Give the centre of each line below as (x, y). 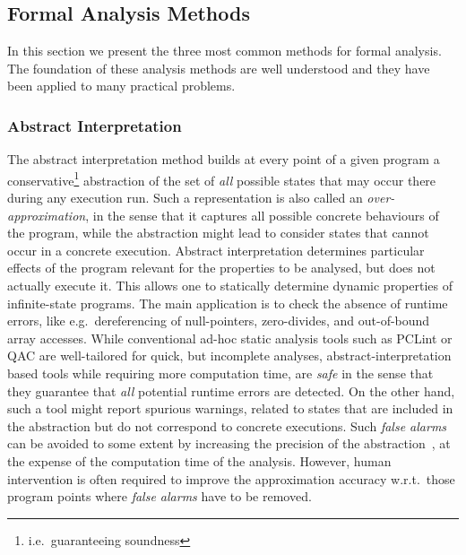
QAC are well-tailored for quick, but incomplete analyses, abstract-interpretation (229, 356)
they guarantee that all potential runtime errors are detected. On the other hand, (231, 390)
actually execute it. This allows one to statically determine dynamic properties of (230, 286)
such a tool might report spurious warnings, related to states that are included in (230, 408)
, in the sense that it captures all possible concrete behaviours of (262, 215)
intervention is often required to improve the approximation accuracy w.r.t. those (231, 478)
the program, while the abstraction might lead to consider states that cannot (218, 233)
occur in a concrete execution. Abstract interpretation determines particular (216, 250)
